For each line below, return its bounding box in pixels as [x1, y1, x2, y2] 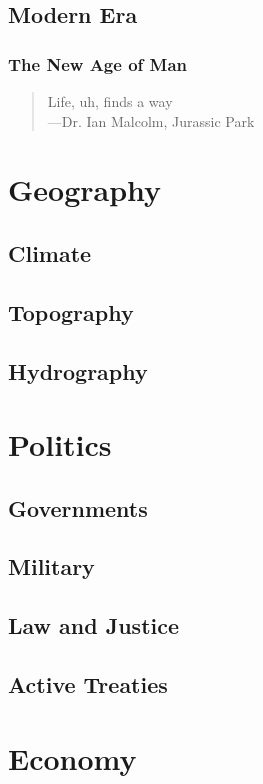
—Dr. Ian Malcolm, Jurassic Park [47, 110, 255, 131]
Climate [8, 237, 92, 268]
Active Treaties [8, 669, 168, 700]
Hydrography [8, 355, 148, 386]
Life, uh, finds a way [47, 91, 173, 111]
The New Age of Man [8, 51, 188, 76]
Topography [8, 296, 134, 327]
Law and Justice [8, 610, 180, 641]
